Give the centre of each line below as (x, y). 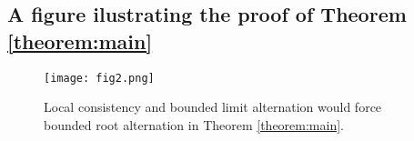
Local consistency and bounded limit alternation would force (213, 107)
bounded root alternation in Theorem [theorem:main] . (194, 124)
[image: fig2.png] (99, 78)
